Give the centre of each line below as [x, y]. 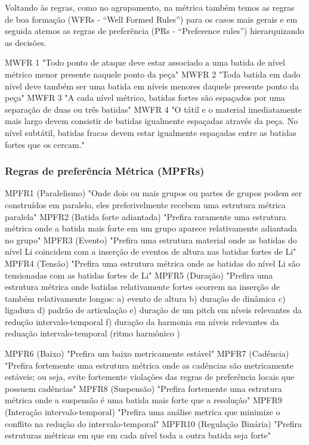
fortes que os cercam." [45, 144]
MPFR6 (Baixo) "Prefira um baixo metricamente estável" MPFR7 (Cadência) [147, 353]
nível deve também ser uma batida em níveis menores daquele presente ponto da [152, 86]
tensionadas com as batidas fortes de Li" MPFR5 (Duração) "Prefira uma [139, 275]
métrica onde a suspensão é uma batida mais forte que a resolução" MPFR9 [143, 400]
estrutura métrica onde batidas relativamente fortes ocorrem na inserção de [143, 287]
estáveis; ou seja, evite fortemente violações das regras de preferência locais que [150, 377]
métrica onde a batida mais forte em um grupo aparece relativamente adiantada [151, 228]
